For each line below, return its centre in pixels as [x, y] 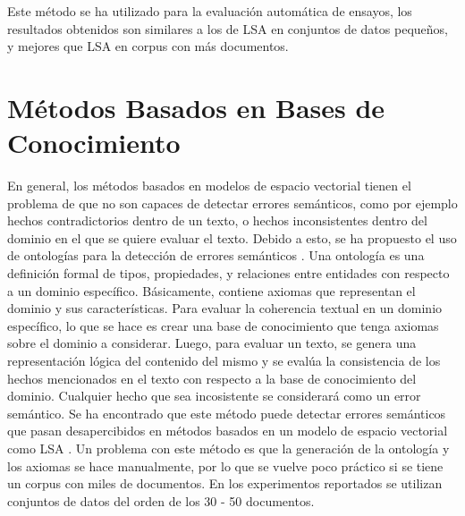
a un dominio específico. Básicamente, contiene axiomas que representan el [211, 290]
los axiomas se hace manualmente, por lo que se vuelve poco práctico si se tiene [225, 465]
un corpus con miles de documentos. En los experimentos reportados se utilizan [225, 483]
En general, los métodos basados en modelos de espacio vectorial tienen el [209, 186]
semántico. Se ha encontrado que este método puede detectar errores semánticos [227, 413]
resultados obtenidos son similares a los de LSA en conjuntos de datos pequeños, [228, 28]
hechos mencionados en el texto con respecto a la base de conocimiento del [212, 378]
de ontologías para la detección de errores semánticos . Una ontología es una [216, 255]
